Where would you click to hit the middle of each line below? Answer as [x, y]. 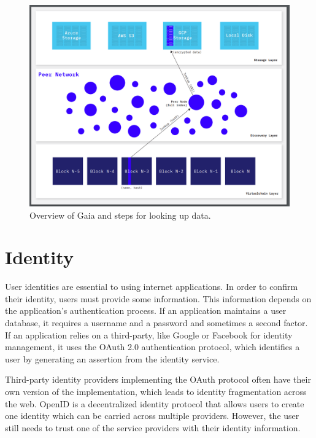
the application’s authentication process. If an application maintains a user [146, 311]
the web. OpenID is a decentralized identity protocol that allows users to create [155, 403]
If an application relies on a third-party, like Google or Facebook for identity [149, 334]
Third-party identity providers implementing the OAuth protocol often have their [158, 379]
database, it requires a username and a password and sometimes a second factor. [156, 323]
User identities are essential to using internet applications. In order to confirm [152, 287]
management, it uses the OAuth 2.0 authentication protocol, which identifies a [152, 347]
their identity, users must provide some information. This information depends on [158, 298]
